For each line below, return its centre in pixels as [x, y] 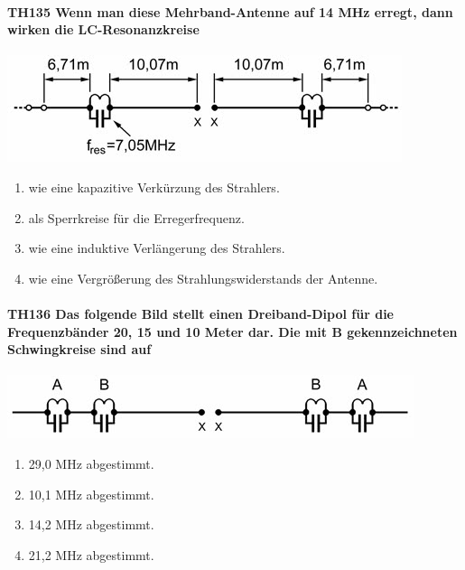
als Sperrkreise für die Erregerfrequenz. [136, 217]
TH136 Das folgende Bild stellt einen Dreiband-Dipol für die [200, 313]
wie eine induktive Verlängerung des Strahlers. [157, 248]
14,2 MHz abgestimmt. [91, 524]
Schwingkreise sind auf [79, 349]
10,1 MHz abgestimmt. [91, 494]
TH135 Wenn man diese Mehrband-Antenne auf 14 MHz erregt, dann [230, 11]
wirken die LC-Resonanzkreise [103, 29]
